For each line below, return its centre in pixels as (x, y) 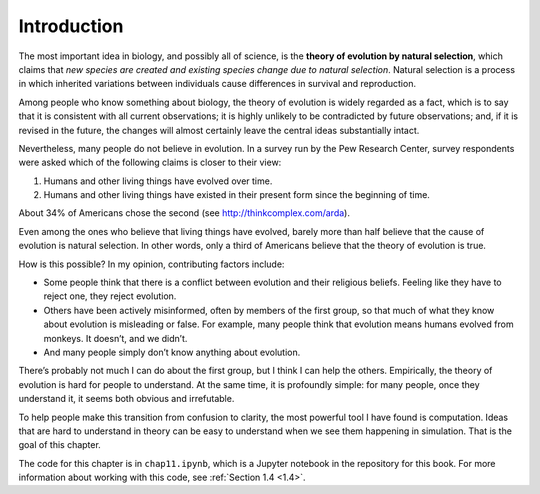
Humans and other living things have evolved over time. (158, 181)
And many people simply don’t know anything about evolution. (172, 352)
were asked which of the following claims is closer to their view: (150, 162)
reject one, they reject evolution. (110, 296)
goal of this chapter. (60, 445)
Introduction (71, 26)
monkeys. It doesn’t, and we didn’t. (115, 338)
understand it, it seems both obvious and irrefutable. (126, 399)
